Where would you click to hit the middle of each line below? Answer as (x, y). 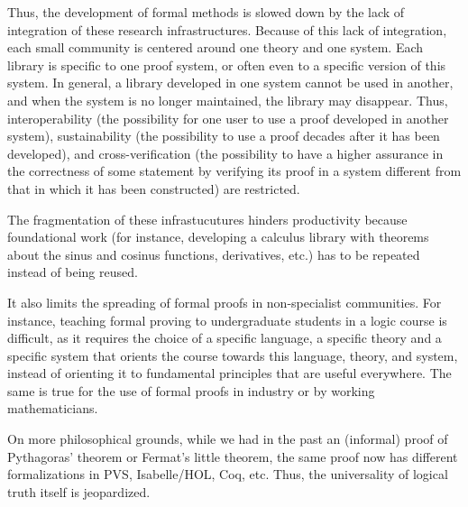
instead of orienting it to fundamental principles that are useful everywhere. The (229, 373)
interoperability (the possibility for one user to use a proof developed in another (228, 118)
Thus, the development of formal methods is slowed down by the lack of (206, 12)
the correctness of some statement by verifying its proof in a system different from (234, 171)
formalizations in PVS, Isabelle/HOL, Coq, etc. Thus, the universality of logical (228, 474)
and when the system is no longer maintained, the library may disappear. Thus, (228, 100)
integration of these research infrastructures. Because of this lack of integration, (227, 29)
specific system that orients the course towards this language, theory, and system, (233, 355)
